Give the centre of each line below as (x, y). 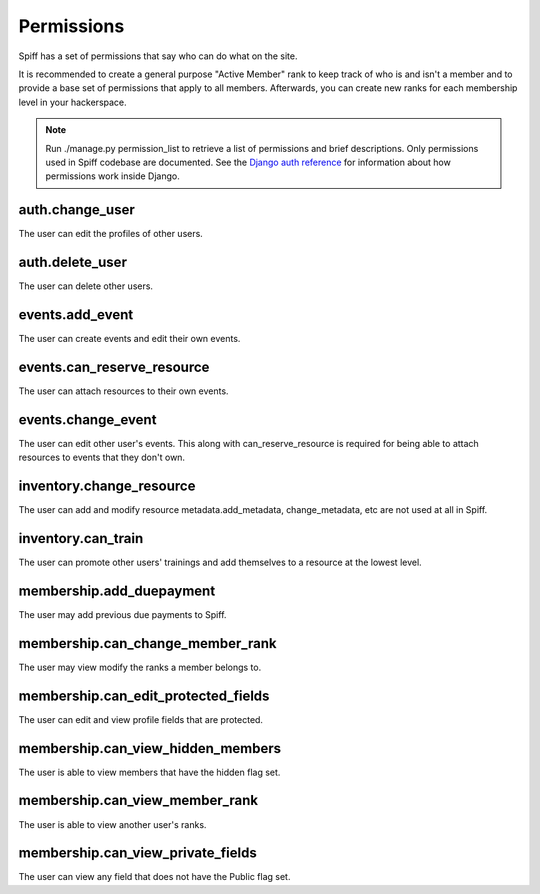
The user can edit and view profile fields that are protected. (141, 719)
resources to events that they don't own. (101, 457)
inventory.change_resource (107, 486)
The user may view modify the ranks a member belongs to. (140, 667)
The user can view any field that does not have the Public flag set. (154, 877)
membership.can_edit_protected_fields (144, 695)
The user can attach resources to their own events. (123, 391)
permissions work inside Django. (112, 176)
